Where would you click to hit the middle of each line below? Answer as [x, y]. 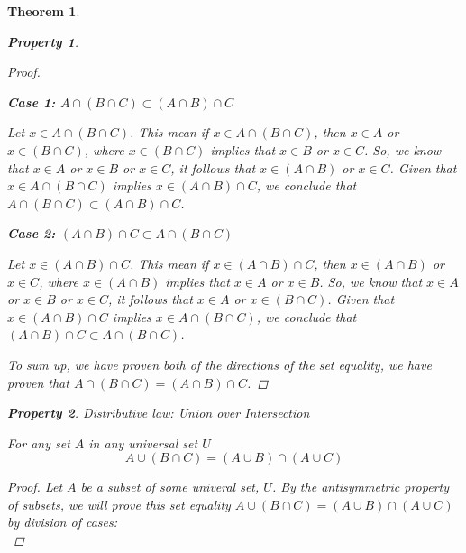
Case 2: [32, 233]
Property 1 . [43, 41]
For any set [39, 442]
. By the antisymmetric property [361, 487]
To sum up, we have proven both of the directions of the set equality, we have [219, 364]
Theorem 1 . [44, 11]
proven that [38, 382]
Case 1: [32, 101]
